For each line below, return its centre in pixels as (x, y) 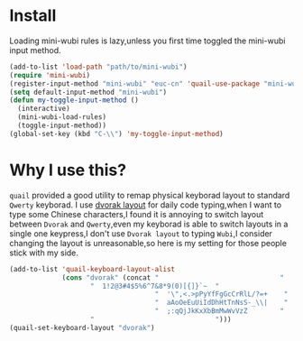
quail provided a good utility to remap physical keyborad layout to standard (150, 195)
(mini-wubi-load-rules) (62, 117)
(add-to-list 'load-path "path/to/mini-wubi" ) (98, 67)
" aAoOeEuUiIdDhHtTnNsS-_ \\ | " (221, 303)
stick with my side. (44, 253)
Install (33, 16)
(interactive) (44, 109)
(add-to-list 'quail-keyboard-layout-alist (92, 269)
